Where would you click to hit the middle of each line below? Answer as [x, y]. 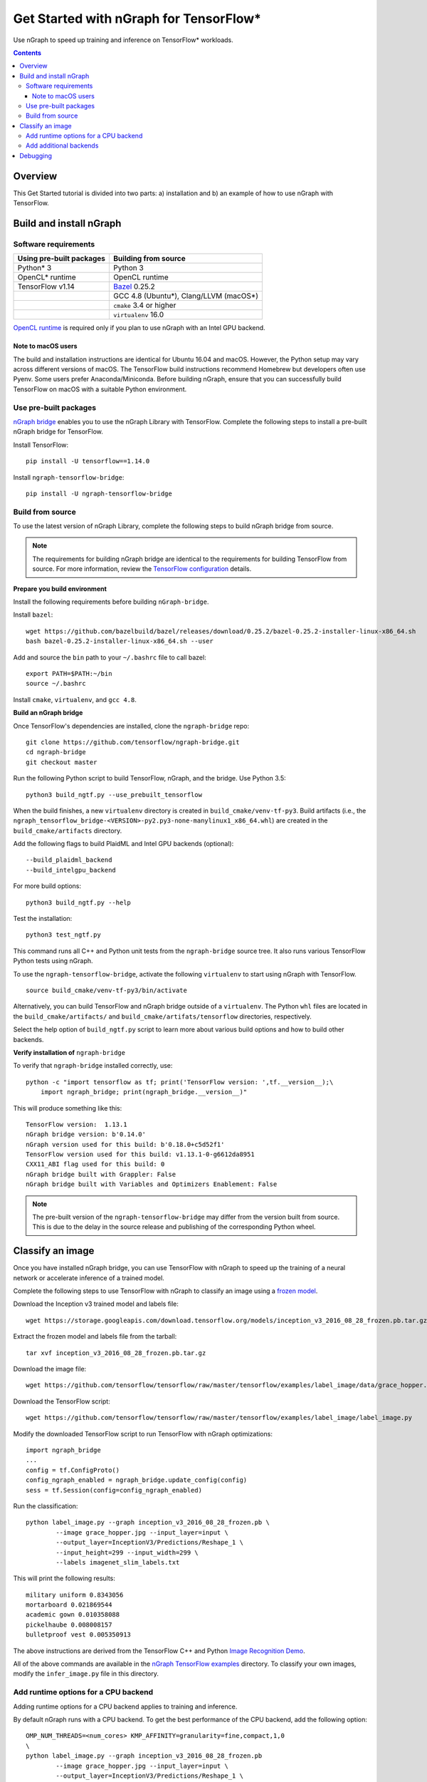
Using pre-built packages [62, 259]
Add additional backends [62, 145]
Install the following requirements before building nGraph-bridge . [111, 602]
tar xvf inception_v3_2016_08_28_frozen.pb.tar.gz [116, 1353]
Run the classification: [46, 1506]
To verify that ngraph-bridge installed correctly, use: [93, 1066]
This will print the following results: [64, 1578]
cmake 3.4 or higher [145, 305]
